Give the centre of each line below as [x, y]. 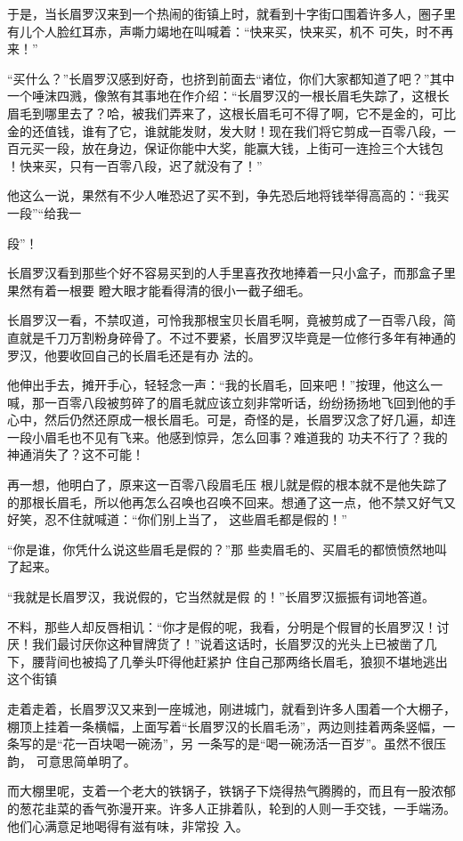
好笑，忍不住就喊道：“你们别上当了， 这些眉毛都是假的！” [177, 519]
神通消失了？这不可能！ [76, 454]
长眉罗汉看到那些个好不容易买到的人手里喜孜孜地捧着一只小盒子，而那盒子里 [231, 273]
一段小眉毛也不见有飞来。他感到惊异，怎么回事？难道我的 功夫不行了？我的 [227, 437]
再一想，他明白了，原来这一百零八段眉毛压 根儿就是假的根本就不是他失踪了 [227, 485]
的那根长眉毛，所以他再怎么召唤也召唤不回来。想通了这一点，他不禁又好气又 [231, 501]
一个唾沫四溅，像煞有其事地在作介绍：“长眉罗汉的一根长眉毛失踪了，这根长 [228, 96]
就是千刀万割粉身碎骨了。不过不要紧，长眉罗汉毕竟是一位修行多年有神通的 [237, 337]
